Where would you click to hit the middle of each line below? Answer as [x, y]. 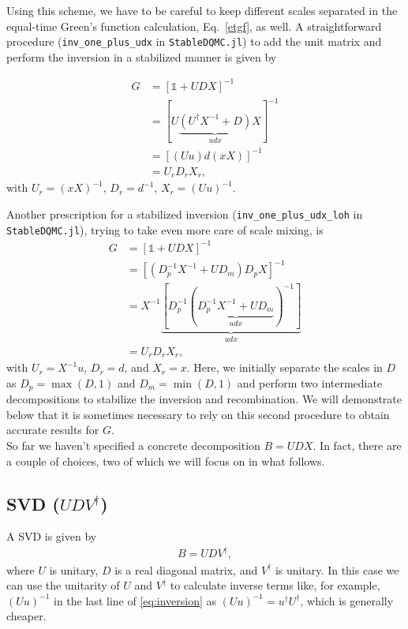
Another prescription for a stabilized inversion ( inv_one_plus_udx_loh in [185, 213]
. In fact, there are [357, 445]
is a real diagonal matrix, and [186, 569]
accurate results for [53, 430]
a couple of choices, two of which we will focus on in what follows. [166, 461]
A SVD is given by [52, 536]
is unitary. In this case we [337, 569]
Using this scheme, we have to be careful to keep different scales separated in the [202, 10]
